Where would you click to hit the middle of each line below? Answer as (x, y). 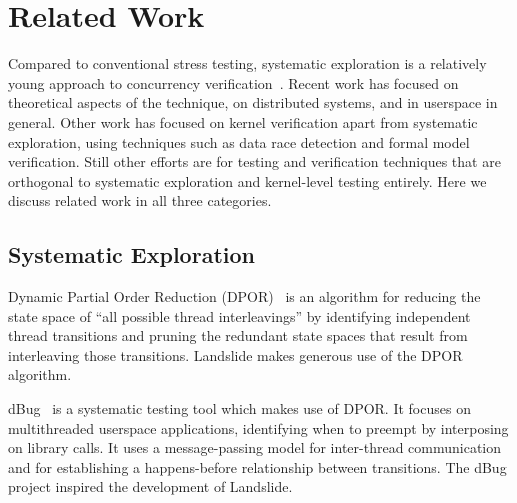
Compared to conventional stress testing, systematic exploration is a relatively (247, 63)
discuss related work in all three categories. (140, 200)
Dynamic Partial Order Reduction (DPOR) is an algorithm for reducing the (244, 296)
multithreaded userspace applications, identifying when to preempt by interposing (258, 427)
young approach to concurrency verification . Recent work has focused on (233, 82)
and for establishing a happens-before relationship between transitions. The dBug (257, 466)
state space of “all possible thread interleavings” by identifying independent (239, 315)
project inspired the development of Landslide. (150, 486)
